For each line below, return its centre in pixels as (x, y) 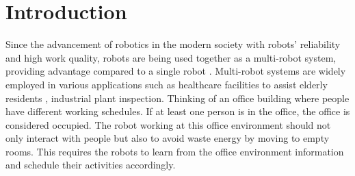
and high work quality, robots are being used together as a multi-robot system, (171, 57)
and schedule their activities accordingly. (91, 165)
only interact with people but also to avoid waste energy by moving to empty (168, 138)
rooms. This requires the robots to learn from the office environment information (175, 151)
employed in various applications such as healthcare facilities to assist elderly (167, 84)
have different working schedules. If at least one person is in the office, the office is (178, 111)
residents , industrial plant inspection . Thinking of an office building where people (177, 98)
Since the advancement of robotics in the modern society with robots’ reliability (173, 44)
